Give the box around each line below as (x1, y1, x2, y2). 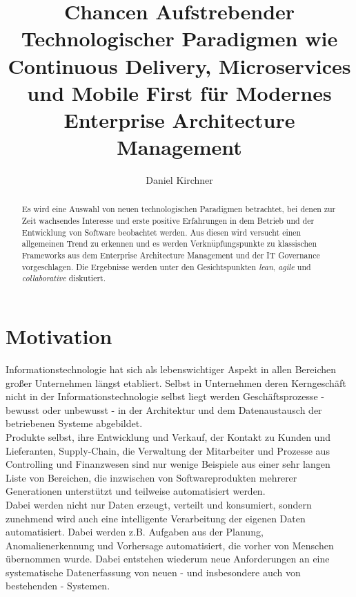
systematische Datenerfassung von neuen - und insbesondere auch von (6, 565, 301, 579)
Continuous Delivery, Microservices (8, 51, 351, 79)
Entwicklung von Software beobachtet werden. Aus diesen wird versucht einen (21, 226, 301, 238)
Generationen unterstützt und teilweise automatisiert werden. (6, 484, 266, 498)
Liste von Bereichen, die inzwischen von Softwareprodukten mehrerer (6, 470, 297, 484)
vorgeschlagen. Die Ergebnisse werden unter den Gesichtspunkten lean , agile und (21, 260, 311, 272)
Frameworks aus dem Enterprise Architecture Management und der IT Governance (21, 249, 320, 261)
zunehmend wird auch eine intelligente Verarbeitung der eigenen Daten (6, 511, 306, 525)
